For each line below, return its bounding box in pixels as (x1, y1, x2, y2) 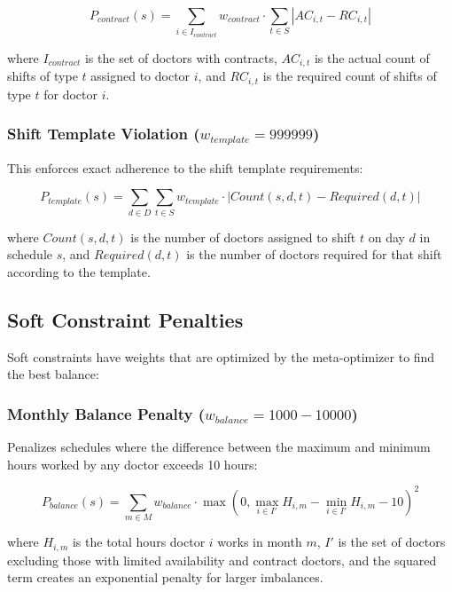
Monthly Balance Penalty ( (7, 402, 206, 424)
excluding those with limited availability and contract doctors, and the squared (7, 550, 437, 569)
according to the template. (7, 262, 151, 280)
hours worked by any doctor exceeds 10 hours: (7, 454, 258, 473)
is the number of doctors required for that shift (186, 245, 442, 264)
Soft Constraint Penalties (7, 305, 244, 333)
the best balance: (7, 365, 99, 383)
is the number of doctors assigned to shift (130, 227, 356, 246)
